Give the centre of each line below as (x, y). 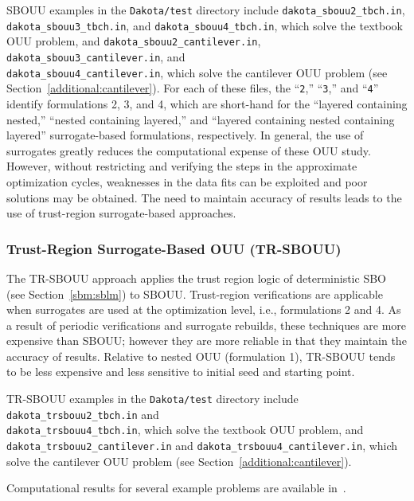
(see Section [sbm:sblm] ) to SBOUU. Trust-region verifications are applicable (195, 294)
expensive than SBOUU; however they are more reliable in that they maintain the (207, 341)
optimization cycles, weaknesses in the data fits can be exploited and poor (187, 181)
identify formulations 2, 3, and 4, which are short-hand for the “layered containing (207, 103)
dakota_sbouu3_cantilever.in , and (96, 56)
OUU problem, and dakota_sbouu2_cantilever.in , (134, 41)
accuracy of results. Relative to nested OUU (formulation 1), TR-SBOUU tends (201, 356)
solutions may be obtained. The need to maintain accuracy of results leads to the (204, 197)
